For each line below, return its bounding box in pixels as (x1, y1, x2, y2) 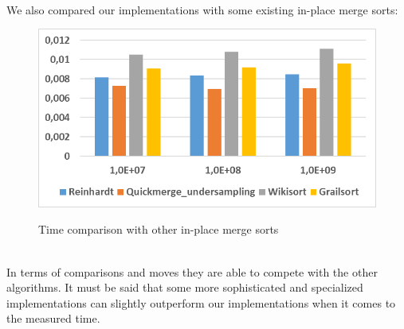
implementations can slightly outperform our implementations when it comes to (6, 294, 396, 311)
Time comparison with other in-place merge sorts (38, 221, 279, 238)
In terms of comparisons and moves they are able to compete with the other (6, 263, 378, 280)
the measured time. (6, 310, 100, 327)
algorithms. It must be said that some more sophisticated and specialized (6, 279, 363, 296)
